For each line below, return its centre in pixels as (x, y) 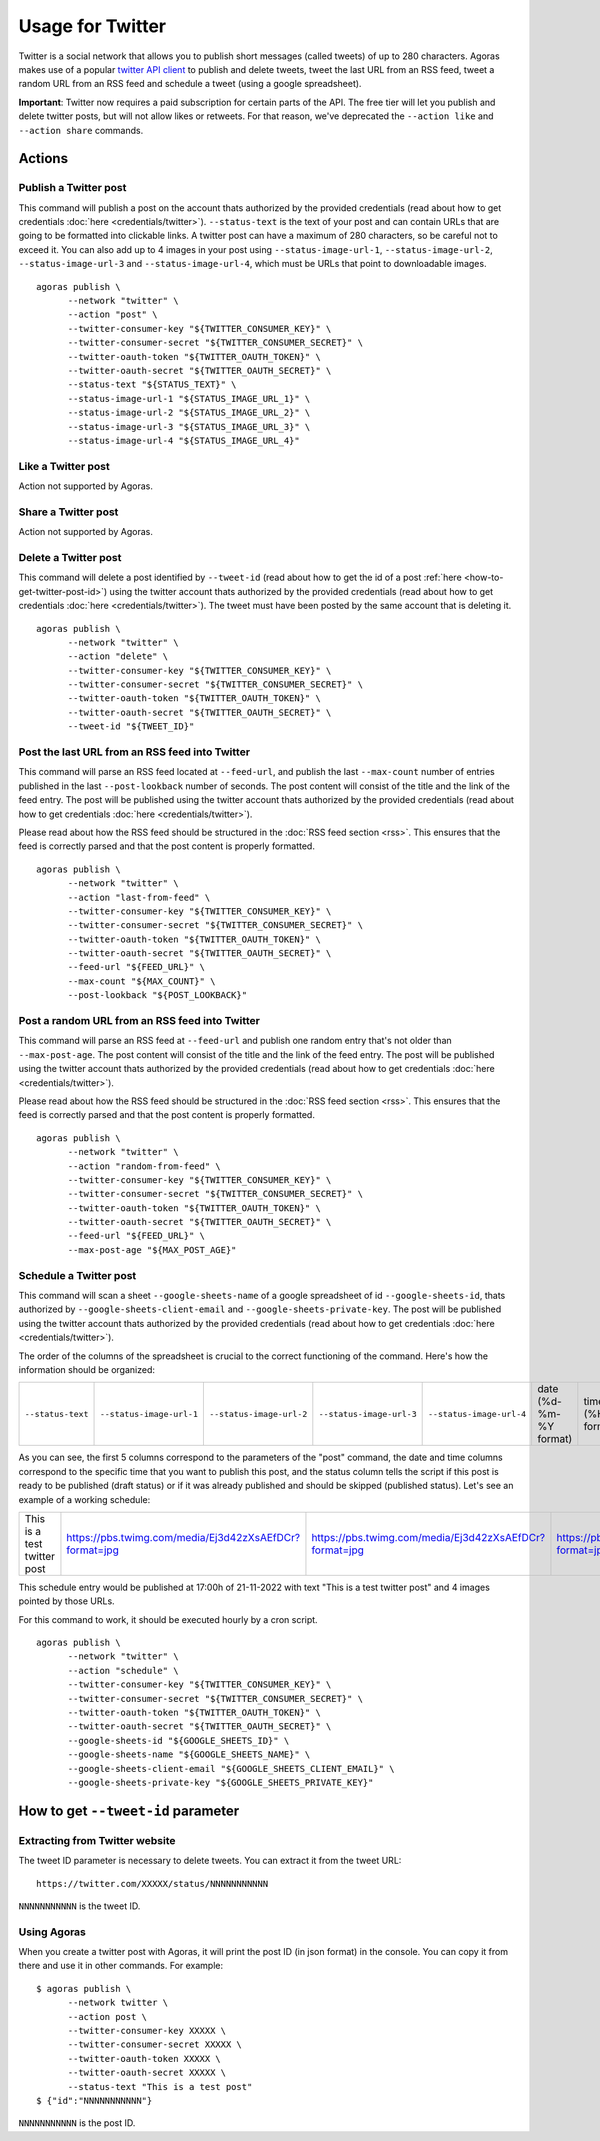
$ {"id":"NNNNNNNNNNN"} (94, 2100)
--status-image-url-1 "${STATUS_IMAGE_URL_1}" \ (189, 398)
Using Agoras (52, 1932)
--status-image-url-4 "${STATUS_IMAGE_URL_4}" (183, 440)
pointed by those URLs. (66, 1601)
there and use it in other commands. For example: (121, 1966)
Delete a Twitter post (70, 557)
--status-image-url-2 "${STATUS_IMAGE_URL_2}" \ (189, 413)
